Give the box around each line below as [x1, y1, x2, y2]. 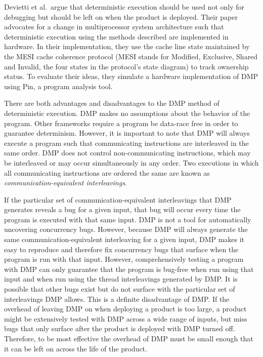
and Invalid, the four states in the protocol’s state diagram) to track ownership [4, 61, 249, 71]
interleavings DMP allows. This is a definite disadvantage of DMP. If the [4, 293, 230, 304]
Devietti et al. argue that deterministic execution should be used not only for [4, 2, 245, 12]
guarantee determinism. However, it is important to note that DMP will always [4, 128, 250, 138]
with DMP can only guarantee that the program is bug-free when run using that [4, 263, 254, 274]
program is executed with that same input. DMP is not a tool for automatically [4, 214, 251, 224]
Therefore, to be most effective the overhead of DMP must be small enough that [4, 333, 253, 343]
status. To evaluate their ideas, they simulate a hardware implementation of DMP [4, 71, 258, 82]
